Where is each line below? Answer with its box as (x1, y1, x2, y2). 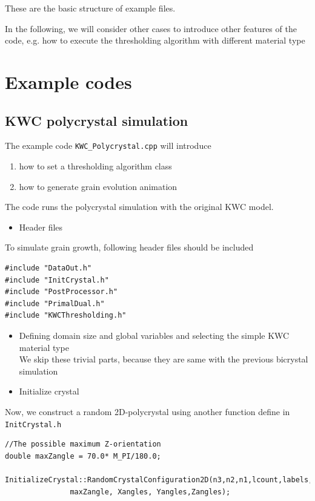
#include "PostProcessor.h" (5, 287, 118, 296)
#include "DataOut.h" (5, 263, 92, 272)
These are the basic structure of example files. (5, 2, 176, 14)
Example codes (5, 69, 132, 94)
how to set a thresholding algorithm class (19, 160, 172, 172)
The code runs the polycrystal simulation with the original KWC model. (5, 200, 274, 213)
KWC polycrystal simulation (5, 111, 188, 129)
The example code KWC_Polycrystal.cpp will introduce (5, 139, 211, 152)
